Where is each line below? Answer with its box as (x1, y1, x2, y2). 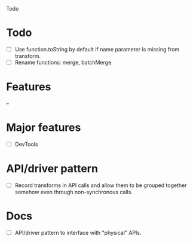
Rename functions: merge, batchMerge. (14, 59, 114, 66)
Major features (6, 121, 81, 134)
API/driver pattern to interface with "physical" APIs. (14, 229, 142, 236)
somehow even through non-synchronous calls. (14, 188, 133, 195)
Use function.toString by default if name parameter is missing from (14, 45, 180, 53)
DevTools (14, 140, 38, 148)
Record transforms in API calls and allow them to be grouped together (14, 182, 187, 189)
